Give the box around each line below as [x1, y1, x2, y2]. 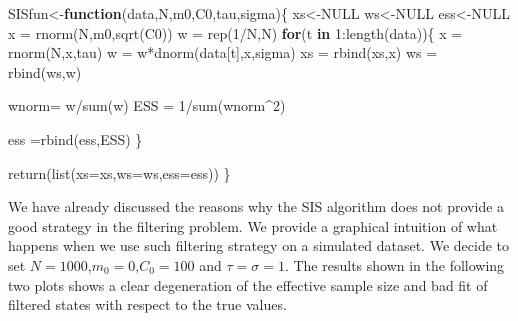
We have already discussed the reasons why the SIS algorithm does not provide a [8, 196, 505, 217]
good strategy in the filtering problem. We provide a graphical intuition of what [8, 215, 498, 236]
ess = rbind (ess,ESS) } [8, 128, 143, 149]
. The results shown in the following [284, 254, 505, 275]
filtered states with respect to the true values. [8, 294, 287, 315]
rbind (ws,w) [8, 61, 82, 82]
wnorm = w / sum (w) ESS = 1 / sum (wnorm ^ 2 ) [8, 95, 286, 116]
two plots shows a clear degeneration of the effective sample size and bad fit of [8, 274, 488, 295]
